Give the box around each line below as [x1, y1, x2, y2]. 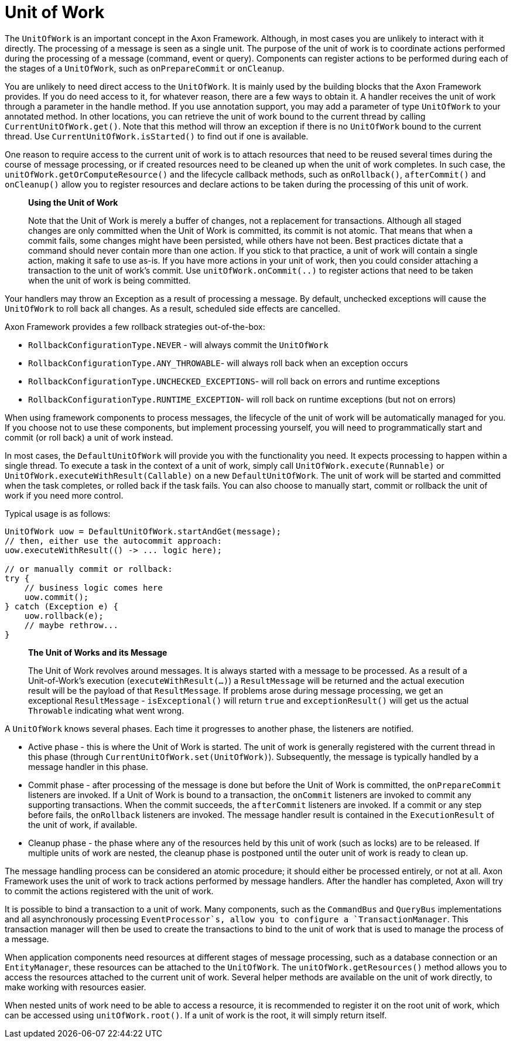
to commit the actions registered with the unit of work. [5, 885, 214, 896]
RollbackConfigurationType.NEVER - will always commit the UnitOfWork [28, 339, 329, 350]
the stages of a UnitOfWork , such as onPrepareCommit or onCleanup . [5, 63, 285, 73]
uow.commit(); [24, 592, 89, 602]
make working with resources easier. [5, 981, 146, 992]
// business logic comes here [24, 582, 163, 592]
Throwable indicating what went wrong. [28, 705, 184, 715]
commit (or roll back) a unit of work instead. [5, 432, 173, 442]
